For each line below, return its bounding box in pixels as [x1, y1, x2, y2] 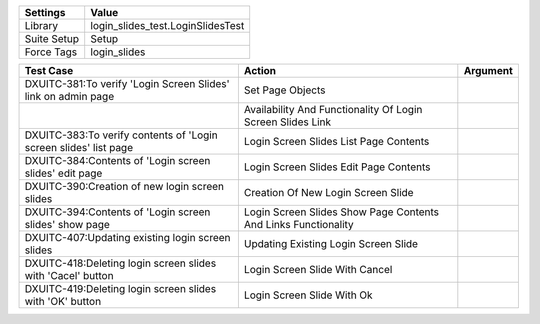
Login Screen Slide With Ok [243, 288, 374, 302]
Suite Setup [24, 32, 80, 45]
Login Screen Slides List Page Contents [243, 135, 430, 148]
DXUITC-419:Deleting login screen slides [24, 282, 217, 295]
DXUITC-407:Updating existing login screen [24, 231, 231, 244]
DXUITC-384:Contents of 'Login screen [24, 154, 211, 167]
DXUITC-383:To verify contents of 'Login [24, 128, 219, 142]
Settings [24, 6, 66, 19]
